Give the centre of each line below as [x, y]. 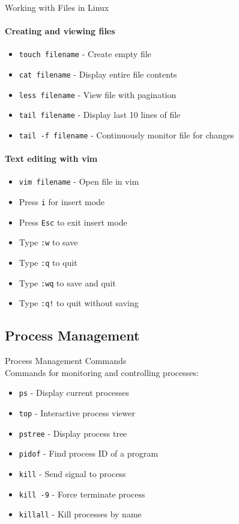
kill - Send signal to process [72, 474]
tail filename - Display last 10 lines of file [100, 115]
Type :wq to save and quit [67, 282]
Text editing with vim [51, 159]
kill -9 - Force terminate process [82, 494]
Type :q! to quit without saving [79, 303]
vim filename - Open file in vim [79, 181]
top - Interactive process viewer [77, 413]
